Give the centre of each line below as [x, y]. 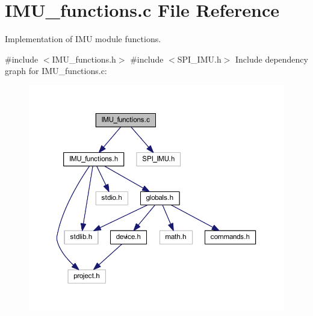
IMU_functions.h [84, 59]
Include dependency [272, 59]
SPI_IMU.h [199, 59]
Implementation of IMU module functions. [83, 39]
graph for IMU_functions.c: [56, 71]
